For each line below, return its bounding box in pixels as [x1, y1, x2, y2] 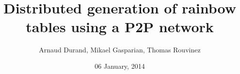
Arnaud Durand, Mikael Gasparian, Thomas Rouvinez [39, 45, 201, 55]
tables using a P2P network [26, 17, 214, 37]
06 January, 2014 [95, 61, 145, 71]
